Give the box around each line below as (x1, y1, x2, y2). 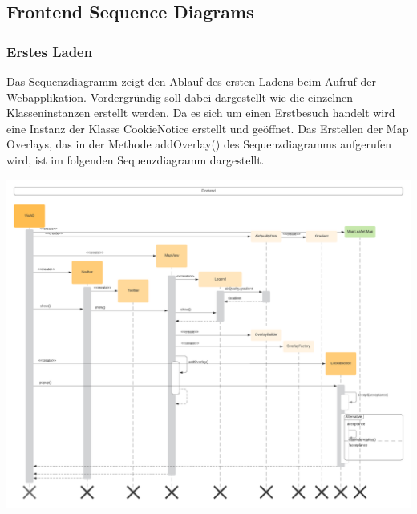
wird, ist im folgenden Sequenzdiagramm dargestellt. (6, 151, 265, 168)
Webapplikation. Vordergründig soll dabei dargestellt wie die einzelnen (6, 88, 354, 105)
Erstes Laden (6, 41, 93, 61)
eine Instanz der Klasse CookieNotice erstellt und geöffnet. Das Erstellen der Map (6, 119, 409, 136)
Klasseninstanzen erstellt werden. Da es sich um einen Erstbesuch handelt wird (6, 104, 395, 121)
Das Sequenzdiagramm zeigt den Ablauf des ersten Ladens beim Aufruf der (6, 73, 376, 89)
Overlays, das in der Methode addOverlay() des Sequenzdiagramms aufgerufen (6, 136, 392, 152)
